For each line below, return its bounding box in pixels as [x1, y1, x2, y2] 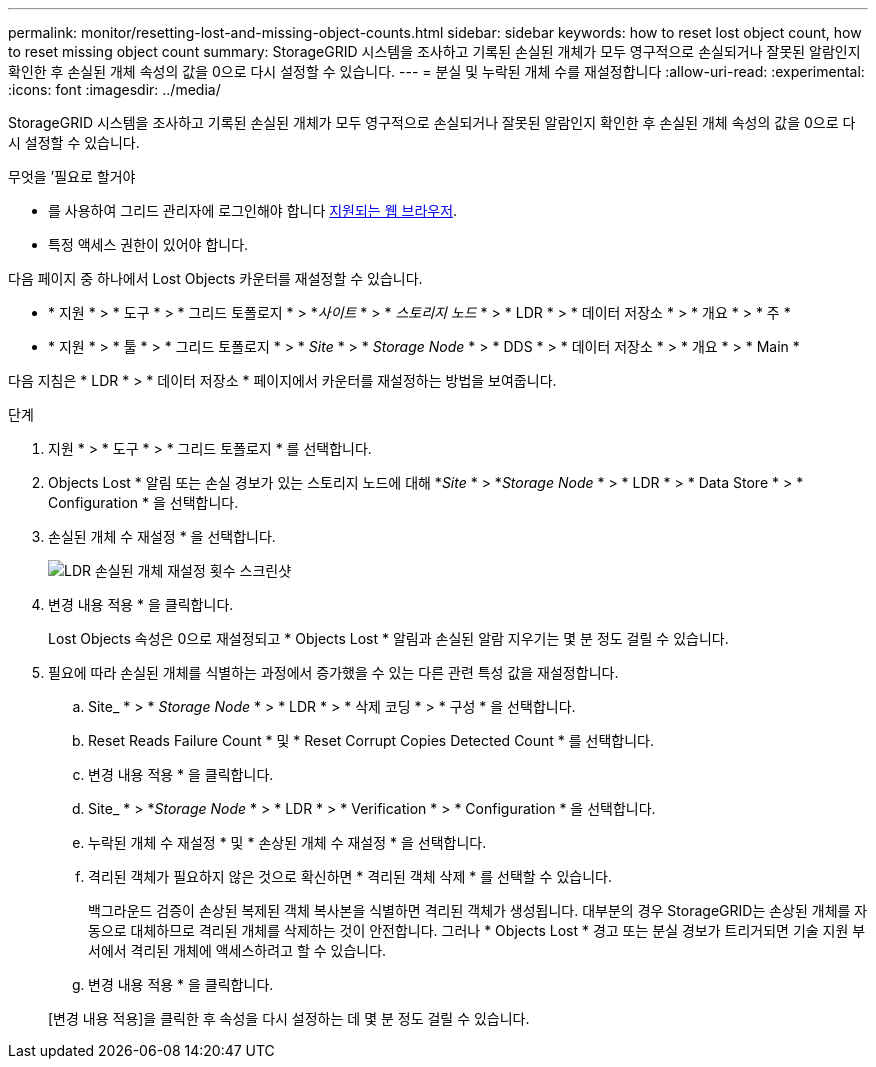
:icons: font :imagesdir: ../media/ [8, 81, 221, 98]
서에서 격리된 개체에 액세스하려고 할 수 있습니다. [88, 942, 387, 959]
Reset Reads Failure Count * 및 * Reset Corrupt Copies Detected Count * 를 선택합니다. [88, 732, 655, 749]
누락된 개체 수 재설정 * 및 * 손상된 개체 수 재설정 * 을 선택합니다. [88, 834, 487, 851]
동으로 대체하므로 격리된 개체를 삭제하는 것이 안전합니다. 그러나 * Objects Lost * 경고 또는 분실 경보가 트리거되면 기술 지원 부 [88, 922, 866, 939]
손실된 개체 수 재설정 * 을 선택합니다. [48, 528, 276, 545]
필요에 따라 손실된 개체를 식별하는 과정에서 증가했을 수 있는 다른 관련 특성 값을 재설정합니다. [48, 664, 619, 681]
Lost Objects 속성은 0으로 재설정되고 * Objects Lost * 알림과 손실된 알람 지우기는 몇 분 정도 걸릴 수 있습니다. [48, 630, 729, 647]
